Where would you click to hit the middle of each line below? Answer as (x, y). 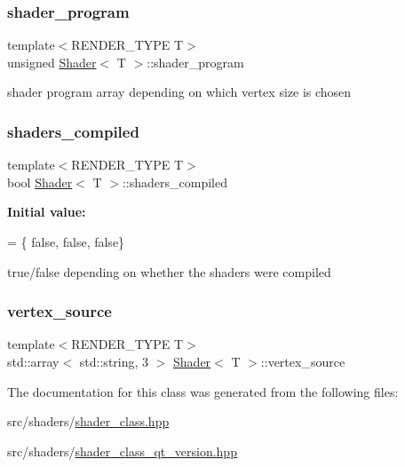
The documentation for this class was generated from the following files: (203, 391)
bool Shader (40, 182)
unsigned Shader (52, 62)
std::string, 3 (114, 361)
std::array (33, 361)
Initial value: (47, 212)
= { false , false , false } (66, 241)
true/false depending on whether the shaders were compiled (169, 271)
